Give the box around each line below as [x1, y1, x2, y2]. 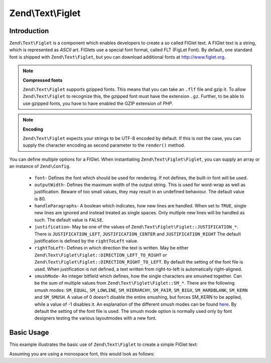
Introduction [9, 27, 49, 35]
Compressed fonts [23, 77, 63, 83]
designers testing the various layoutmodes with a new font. [34, 315, 157, 321]
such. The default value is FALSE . [34, 216, 104, 223]
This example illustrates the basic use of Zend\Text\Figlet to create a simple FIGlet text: [9, 341, 198, 347]
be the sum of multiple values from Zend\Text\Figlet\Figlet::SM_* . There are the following [34, 280, 235, 286]
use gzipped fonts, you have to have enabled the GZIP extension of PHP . [23, 100, 173, 106]
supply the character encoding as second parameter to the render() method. [23, 142, 185, 148]
